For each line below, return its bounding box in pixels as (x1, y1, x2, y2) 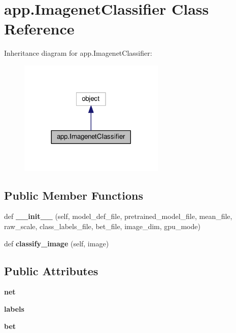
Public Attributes (4, 263, 98, 278)
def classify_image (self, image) (4, 238, 109, 248)
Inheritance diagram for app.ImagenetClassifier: (4, 48, 152, 58)
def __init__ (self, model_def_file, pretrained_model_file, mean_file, (4, 211, 232, 221)
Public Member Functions (4, 187, 143, 203)
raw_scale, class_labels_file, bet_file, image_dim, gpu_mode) (4, 220, 200, 231)
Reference (4, 18, 75, 39)
